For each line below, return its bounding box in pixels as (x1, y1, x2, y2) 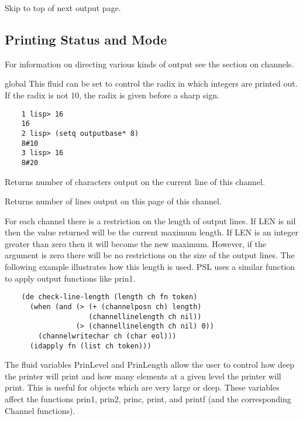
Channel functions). (5, 404, 75, 416)
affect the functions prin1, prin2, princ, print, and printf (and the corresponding (5, 392, 291, 405)
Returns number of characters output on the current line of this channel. (5, 175, 265, 187)
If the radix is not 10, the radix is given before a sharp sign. (5, 88, 219, 101)
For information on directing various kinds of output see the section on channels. (5, 57, 294, 70)
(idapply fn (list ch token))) (29, 341, 151, 350)
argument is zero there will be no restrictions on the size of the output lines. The (5, 249, 295, 261)
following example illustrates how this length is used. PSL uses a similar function (5, 261, 295, 273)
